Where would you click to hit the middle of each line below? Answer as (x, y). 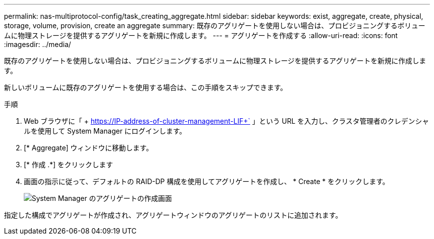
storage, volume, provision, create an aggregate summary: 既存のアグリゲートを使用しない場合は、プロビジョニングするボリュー (215, 25)
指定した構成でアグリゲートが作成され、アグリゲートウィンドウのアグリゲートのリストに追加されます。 (173, 215)
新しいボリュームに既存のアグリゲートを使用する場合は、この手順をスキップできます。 (146, 87)
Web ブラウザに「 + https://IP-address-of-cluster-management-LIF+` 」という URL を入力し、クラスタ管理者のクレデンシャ (226, 121)
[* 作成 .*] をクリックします (69, 165)
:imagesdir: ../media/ (38, 44)
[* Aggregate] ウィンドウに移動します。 (88, 148)
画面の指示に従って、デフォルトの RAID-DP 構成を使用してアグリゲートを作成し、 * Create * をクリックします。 (207, 181)
